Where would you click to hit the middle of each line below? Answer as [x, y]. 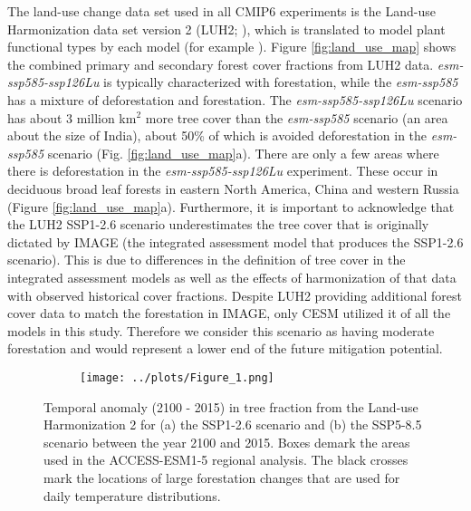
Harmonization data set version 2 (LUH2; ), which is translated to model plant [226, 29]
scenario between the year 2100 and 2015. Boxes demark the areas [227, 442]
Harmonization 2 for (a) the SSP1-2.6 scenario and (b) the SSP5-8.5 [233, 424]
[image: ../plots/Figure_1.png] [177, 377]
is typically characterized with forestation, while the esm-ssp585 [281, 82]
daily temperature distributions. [132, 495]
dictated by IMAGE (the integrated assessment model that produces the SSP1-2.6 [235, 241]
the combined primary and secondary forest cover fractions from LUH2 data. [221, 64]
